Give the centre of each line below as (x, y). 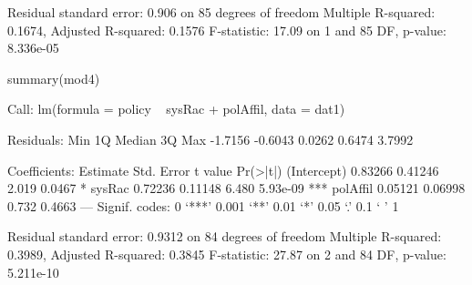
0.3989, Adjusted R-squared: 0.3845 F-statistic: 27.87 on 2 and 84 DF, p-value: (227, 254)
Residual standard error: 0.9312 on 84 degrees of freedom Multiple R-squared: (225, 236)
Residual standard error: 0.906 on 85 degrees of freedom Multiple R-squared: (221, 12)
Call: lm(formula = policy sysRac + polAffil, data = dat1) (176, 109)
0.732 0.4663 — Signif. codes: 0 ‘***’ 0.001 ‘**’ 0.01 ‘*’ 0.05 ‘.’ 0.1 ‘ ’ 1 (203, 205)
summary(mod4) (54, 78)
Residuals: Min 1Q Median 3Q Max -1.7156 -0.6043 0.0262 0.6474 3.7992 (210, 139)
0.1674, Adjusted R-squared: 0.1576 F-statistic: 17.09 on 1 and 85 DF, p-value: (227, 30)
